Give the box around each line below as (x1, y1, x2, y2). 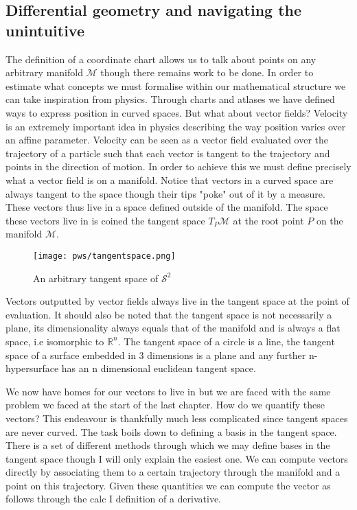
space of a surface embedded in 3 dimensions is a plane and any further (5, 347, 306, 362)
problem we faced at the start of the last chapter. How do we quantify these (5, 397, 325, 412)
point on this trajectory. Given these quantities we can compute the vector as (5, 478, 331, 492)
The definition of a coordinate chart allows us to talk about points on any (5, 51, 316, 66)
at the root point (233, 213, 304, 227)
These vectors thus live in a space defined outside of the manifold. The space (5, 200, 328, 214)
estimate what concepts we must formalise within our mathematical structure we (5, 78, 346, 93)
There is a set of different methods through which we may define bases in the (5, 438, 330, 452)
